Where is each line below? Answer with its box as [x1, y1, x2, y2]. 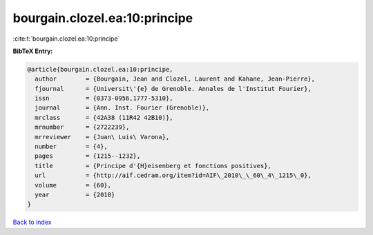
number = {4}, [35, 143, 108, 151]
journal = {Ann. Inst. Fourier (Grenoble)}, [35, 104, 210, 112]
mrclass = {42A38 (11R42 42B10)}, [35, 114, 173, 121]
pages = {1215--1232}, [35, 152, 141, 160]
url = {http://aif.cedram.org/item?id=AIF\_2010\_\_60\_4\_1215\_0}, [35, 172, 312, 179]
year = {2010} [35, 191, 115, 198]
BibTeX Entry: [12, 47, 53, 55]
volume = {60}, [35, 181, 112, 189]
